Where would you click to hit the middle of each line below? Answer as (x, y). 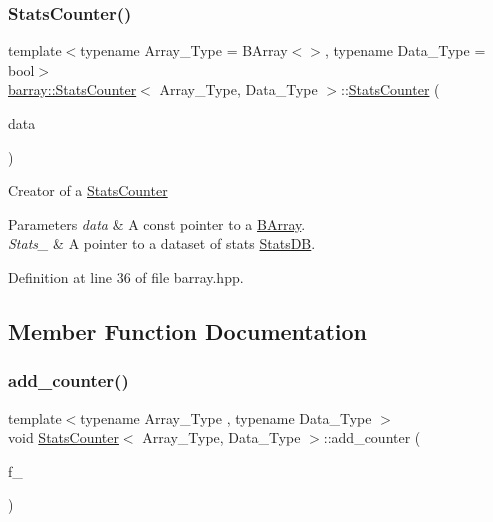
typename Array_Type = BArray (184, 50)
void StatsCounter (63, 437)
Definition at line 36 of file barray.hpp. (126, 276)
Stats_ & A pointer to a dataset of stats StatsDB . (162, 243)
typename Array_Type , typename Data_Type (226, 417)
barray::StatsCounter (72, 89)
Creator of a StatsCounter (88, 190)
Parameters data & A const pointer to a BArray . (157, 223)
